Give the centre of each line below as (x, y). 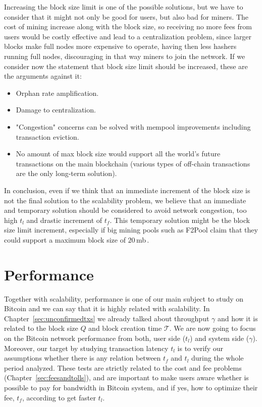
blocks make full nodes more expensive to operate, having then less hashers (120, 46)
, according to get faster (59, 397)
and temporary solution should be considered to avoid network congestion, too (125, 210)
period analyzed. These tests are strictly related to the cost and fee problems (123, 367)
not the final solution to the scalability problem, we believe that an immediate (125, 200)
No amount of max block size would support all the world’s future (118, 154)
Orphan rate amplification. (57, 93)
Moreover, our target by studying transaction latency (86, 348)
